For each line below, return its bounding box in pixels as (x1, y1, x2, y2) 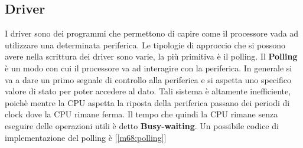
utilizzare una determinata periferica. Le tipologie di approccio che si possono (5, 38, 286, 51)
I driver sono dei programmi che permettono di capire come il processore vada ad (5, 27, 299, 40)
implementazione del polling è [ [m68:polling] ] (5, 131, 167, 143)
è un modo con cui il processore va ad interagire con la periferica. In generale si (5, 61, 292, 74)
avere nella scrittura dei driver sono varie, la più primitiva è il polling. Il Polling (5, 50, 298, 63)
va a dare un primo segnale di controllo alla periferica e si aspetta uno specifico (5, 73, 292, 85)
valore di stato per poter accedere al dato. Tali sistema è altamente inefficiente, (5, 85, 291, 97)
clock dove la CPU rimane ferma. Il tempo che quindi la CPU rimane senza (5, 108, 278, 120)
